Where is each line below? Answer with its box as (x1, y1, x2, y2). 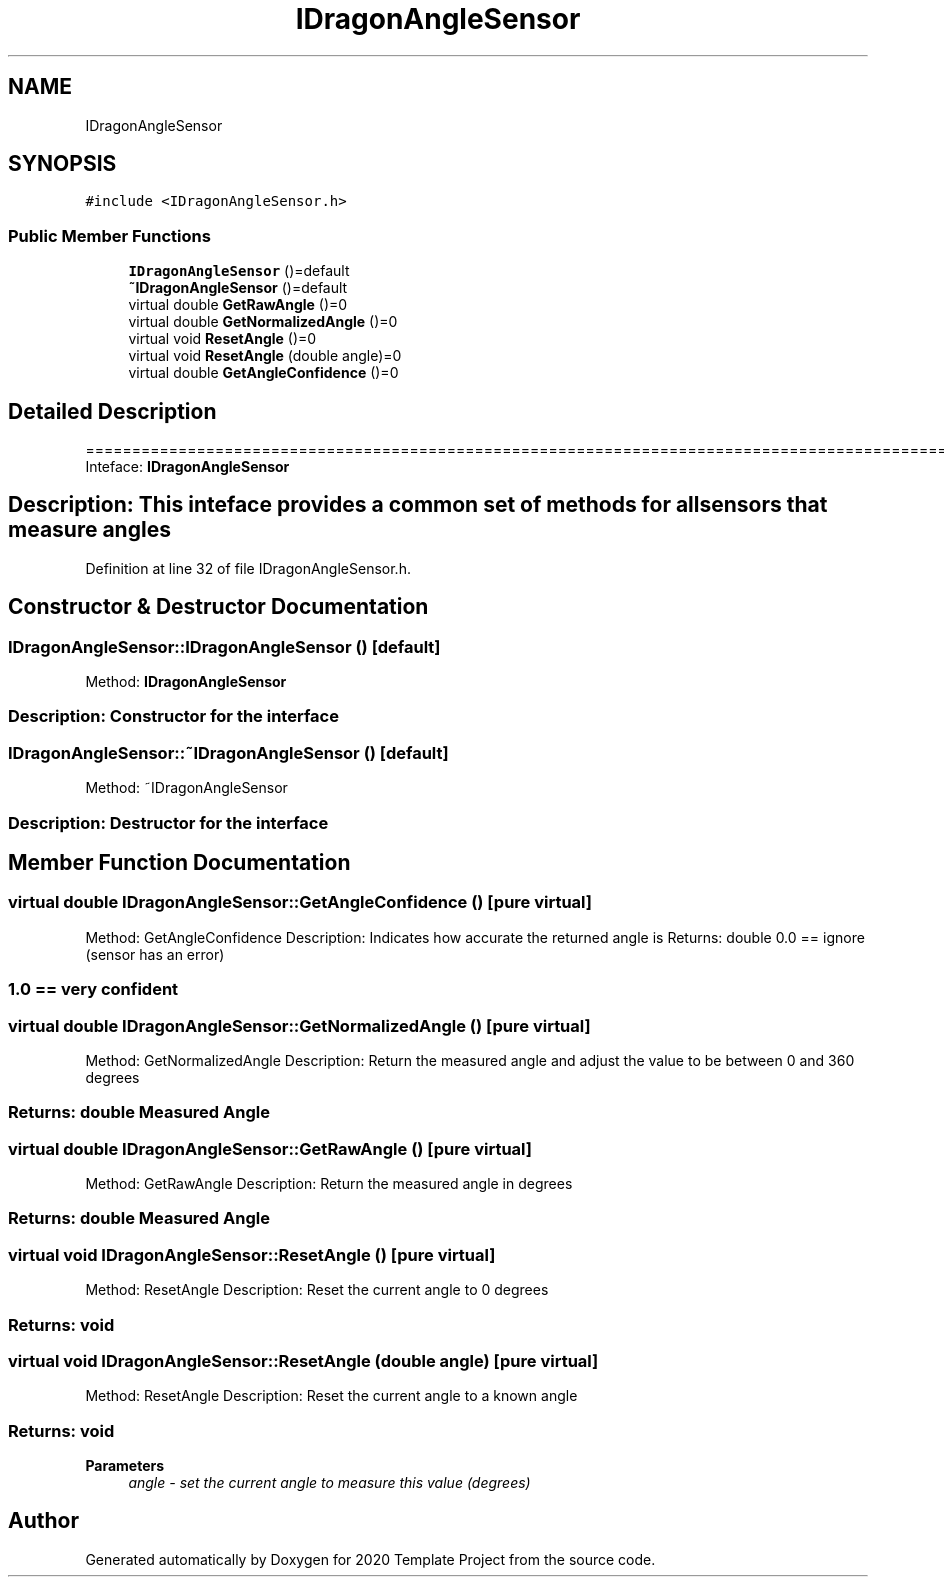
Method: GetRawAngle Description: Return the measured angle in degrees (85, 1175, 573, 1193)
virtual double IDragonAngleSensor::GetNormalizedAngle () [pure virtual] (8, 1015, 591, 1036)
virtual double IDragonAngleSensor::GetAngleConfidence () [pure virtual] (8, 892, 592, 913)
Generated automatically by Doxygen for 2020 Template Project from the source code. (85, 1550, 656, 1568)
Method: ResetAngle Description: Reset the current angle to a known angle (85, 1387, 578, 1405)
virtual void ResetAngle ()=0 (128, 330, 317, 348)
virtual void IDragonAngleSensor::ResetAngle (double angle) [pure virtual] (8, 1350, 599, 1371)
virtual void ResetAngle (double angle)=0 (128, 347, 402, 365)
